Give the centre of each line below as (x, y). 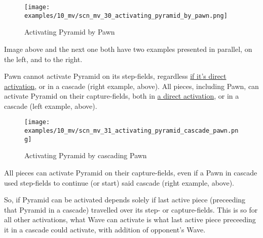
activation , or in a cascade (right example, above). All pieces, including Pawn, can (131, 86)
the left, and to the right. (43, 59)
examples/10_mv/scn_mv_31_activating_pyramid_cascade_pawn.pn (131, 131)
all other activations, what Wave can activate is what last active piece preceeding (130, 219)
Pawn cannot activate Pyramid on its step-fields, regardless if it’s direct (115, 76)
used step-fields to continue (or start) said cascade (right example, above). (119, 182)
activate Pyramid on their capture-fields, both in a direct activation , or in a (122, 96)
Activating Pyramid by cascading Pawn (86, 155)
